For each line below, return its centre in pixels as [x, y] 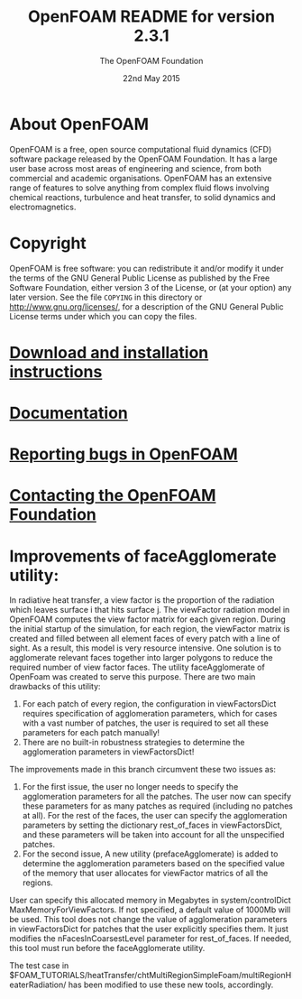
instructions [56, 371]
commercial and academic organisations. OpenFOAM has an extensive [141, 178]
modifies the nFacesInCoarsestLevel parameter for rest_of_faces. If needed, [151, 939]
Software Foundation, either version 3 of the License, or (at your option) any [151, 287]
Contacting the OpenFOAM [113, 496]
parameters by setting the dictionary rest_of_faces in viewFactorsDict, [152, 825]
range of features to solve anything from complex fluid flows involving [139, 188]
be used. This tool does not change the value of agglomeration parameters [148, 920]
